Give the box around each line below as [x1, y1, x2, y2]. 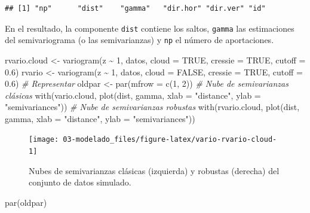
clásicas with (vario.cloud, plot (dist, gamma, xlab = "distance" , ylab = [5, 89, 261, 101]
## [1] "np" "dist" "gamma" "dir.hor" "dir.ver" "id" [5, 4, 266, 13]
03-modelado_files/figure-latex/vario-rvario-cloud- [63, 135, 277, 144]
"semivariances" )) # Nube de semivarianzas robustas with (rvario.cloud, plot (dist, [5, 101, 300, 113]
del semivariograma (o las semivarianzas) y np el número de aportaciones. [5, 34, 274, 46]
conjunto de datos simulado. [29, 176, 131, 188]
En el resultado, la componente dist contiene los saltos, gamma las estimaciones [5, 22, 294, 34]
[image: [29, 135, 59, 144]
